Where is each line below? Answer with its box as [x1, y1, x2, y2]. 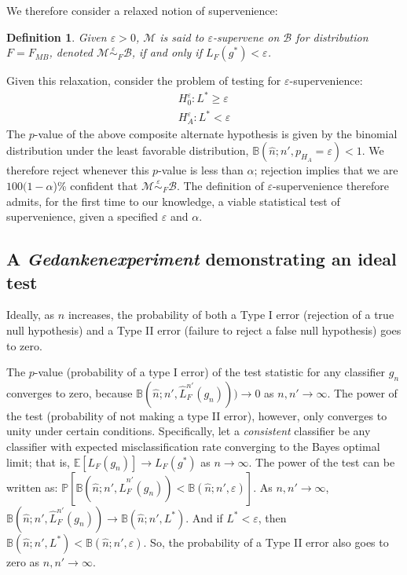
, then [258, 509, 287, 526]
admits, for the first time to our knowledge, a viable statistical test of [6, 192, 340, 209]
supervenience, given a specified [6, 208, 159, 225]
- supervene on [213, 28, 280, 45]
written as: [6, 478, 58, 495]
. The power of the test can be [248, 453, 395, 470]
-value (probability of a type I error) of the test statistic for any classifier [34, 364, 386, 380]
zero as [6, 553, 40, 570]
